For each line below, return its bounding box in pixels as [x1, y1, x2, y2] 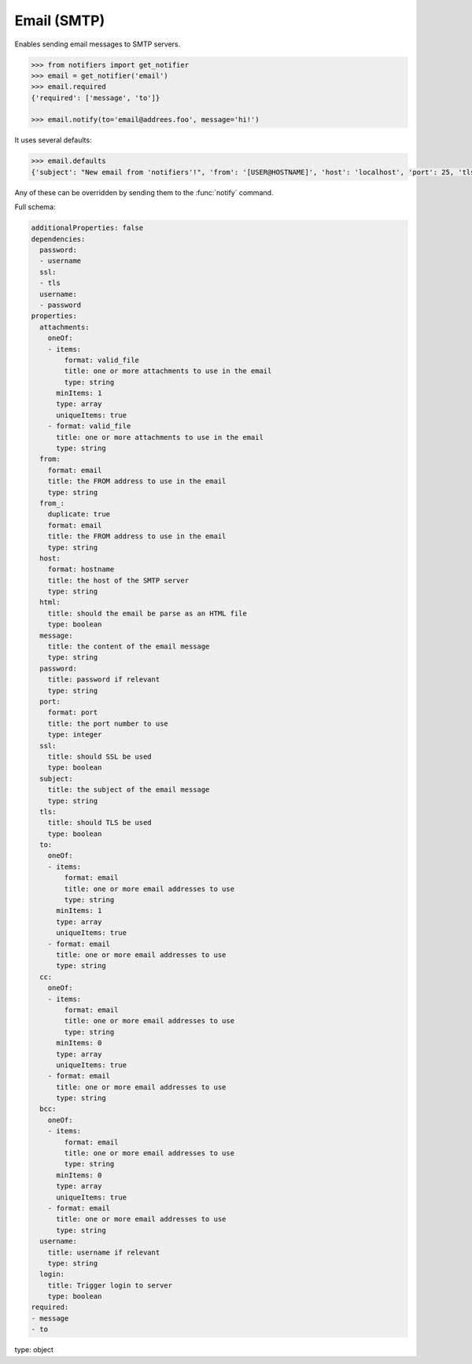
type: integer [47, 730, 102, 739]
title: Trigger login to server [47, 1281, 173, 1290]
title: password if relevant [47, 675, 160, 684]
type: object [14, 1345, 54, 1355]
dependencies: [31, 235, 86, 243]
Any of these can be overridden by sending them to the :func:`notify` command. [14, 187, 274, 197]
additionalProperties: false [31, 224, 144, 232]
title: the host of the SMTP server [47, 575, 189, 585]
